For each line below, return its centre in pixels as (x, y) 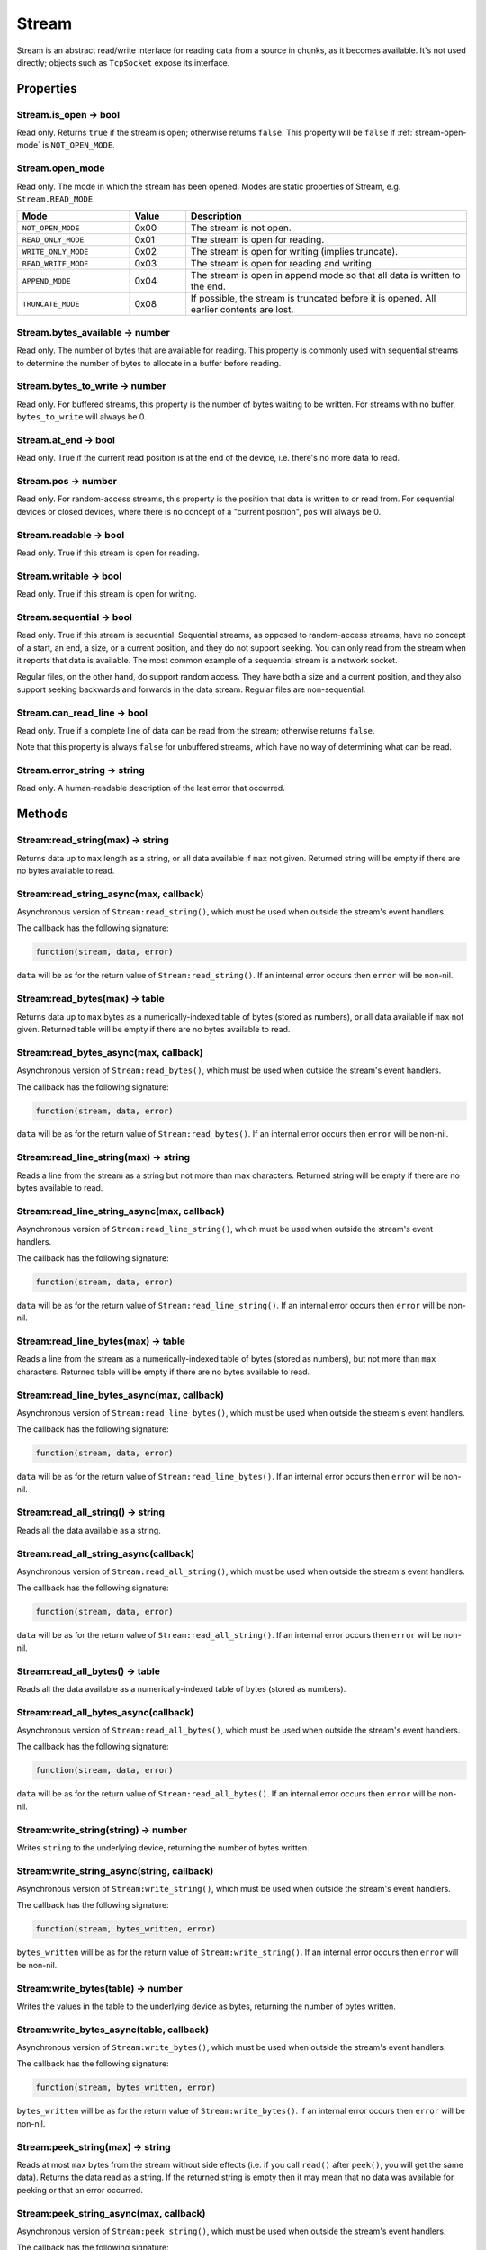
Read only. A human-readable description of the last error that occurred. (151, 788)
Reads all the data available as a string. (89, 1530)
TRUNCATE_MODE (51, 304)
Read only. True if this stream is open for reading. (108, 553)
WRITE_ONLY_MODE (55, 252)
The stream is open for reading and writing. (282, 264)
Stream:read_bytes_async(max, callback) (110, 1052)
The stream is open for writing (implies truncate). (294, 252)
